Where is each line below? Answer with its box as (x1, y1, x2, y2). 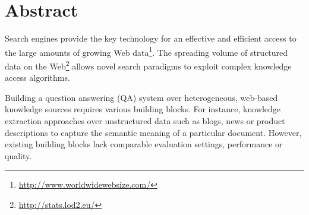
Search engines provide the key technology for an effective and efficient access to (5, 32, 297, 45)
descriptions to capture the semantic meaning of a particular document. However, (5, 126, 302, 138)
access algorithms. (5, 71, 70, 84)
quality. (5, 149, 32, 162)
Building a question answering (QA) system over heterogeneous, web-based (5, 91, 278, 103)
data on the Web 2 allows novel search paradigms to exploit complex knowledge (5, 58, 292, 72)
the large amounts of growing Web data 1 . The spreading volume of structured (5, 44, 288, 58)
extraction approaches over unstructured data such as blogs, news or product (5, 115, 285, 127)
